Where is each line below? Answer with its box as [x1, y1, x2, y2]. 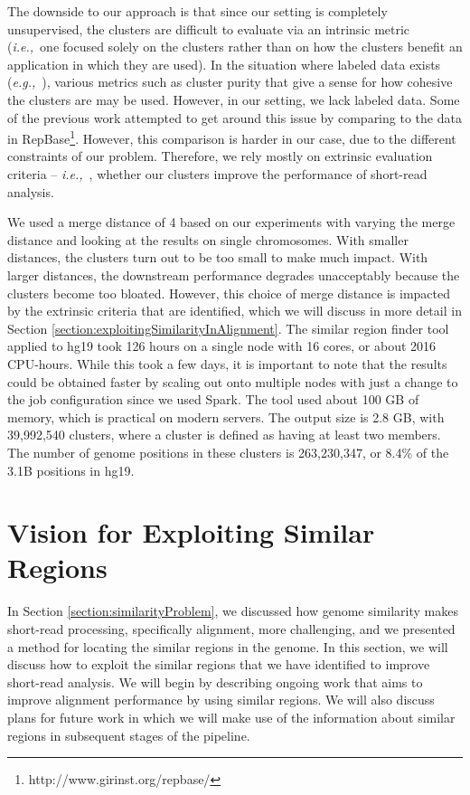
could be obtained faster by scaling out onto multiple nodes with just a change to [7, 372, 458, 391]
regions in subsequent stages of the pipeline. [7, 725, 250, 744]
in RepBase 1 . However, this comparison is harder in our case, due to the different [7, 127, 456, 147]
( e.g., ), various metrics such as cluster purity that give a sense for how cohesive [7, 72, 453, 91]
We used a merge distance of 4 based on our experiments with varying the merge [7, 213, 456, 232]
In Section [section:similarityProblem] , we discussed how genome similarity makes [7, 601, 458, 620]
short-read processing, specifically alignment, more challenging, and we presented [7, 620, 456, 638]
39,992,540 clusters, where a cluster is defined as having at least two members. [7, 425, 441, 444]
